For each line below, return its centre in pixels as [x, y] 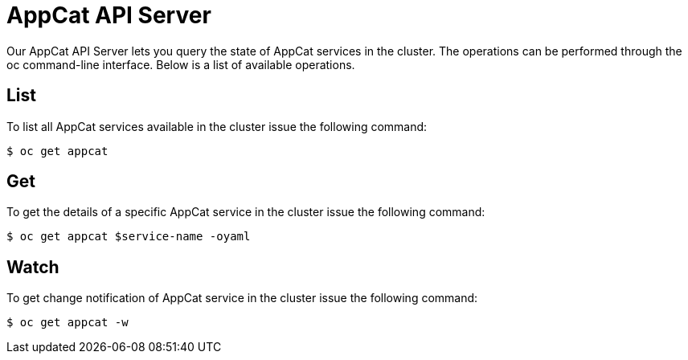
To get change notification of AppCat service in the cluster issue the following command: [242, 298]
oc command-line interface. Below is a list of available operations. [181, 64]
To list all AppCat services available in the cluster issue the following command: [217, 126]
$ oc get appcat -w [68, 323]
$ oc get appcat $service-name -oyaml [129, 237]
